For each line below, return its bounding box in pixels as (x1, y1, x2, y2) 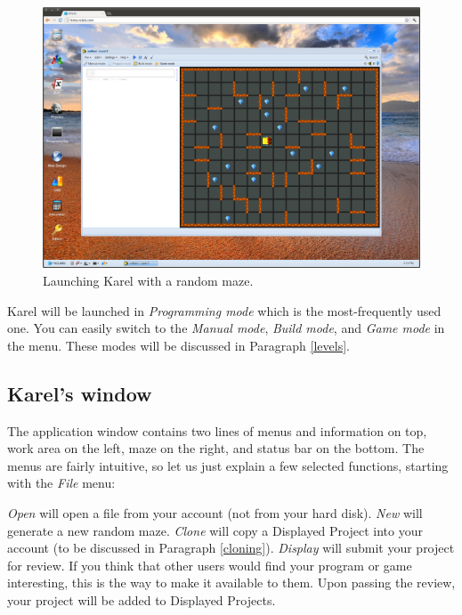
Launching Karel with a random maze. (43, 271, 254, 290)
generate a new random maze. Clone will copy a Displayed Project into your (7, 521, 423, 539)
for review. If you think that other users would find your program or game (7, 555, 412, 574)
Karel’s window (7, 379, 152, 407)
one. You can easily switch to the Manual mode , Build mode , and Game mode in (7, 319, 445, 337)
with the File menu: (7, 473, 116, 492)
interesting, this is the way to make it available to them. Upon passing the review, (7, 573, 456, 592)
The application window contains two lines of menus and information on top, (7, 421, 427, 440)
